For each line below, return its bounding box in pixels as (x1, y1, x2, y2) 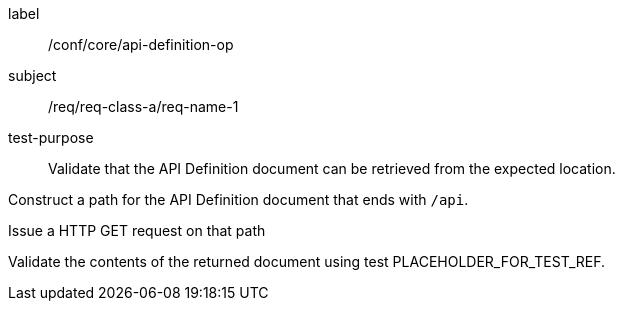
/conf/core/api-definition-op (48, 36, 234, 53)
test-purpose (8, 129, 94, 146)
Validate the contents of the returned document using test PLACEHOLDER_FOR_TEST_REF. (8, 253, 606, 270)
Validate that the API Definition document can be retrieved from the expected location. (48, 160, 616, 177)
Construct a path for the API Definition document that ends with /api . (8, 191, 469, 208)
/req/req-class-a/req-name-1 (48, 98, 239, 115)
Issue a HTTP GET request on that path (8, 222, 266, 239)
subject (8, 67, 57, 84)
